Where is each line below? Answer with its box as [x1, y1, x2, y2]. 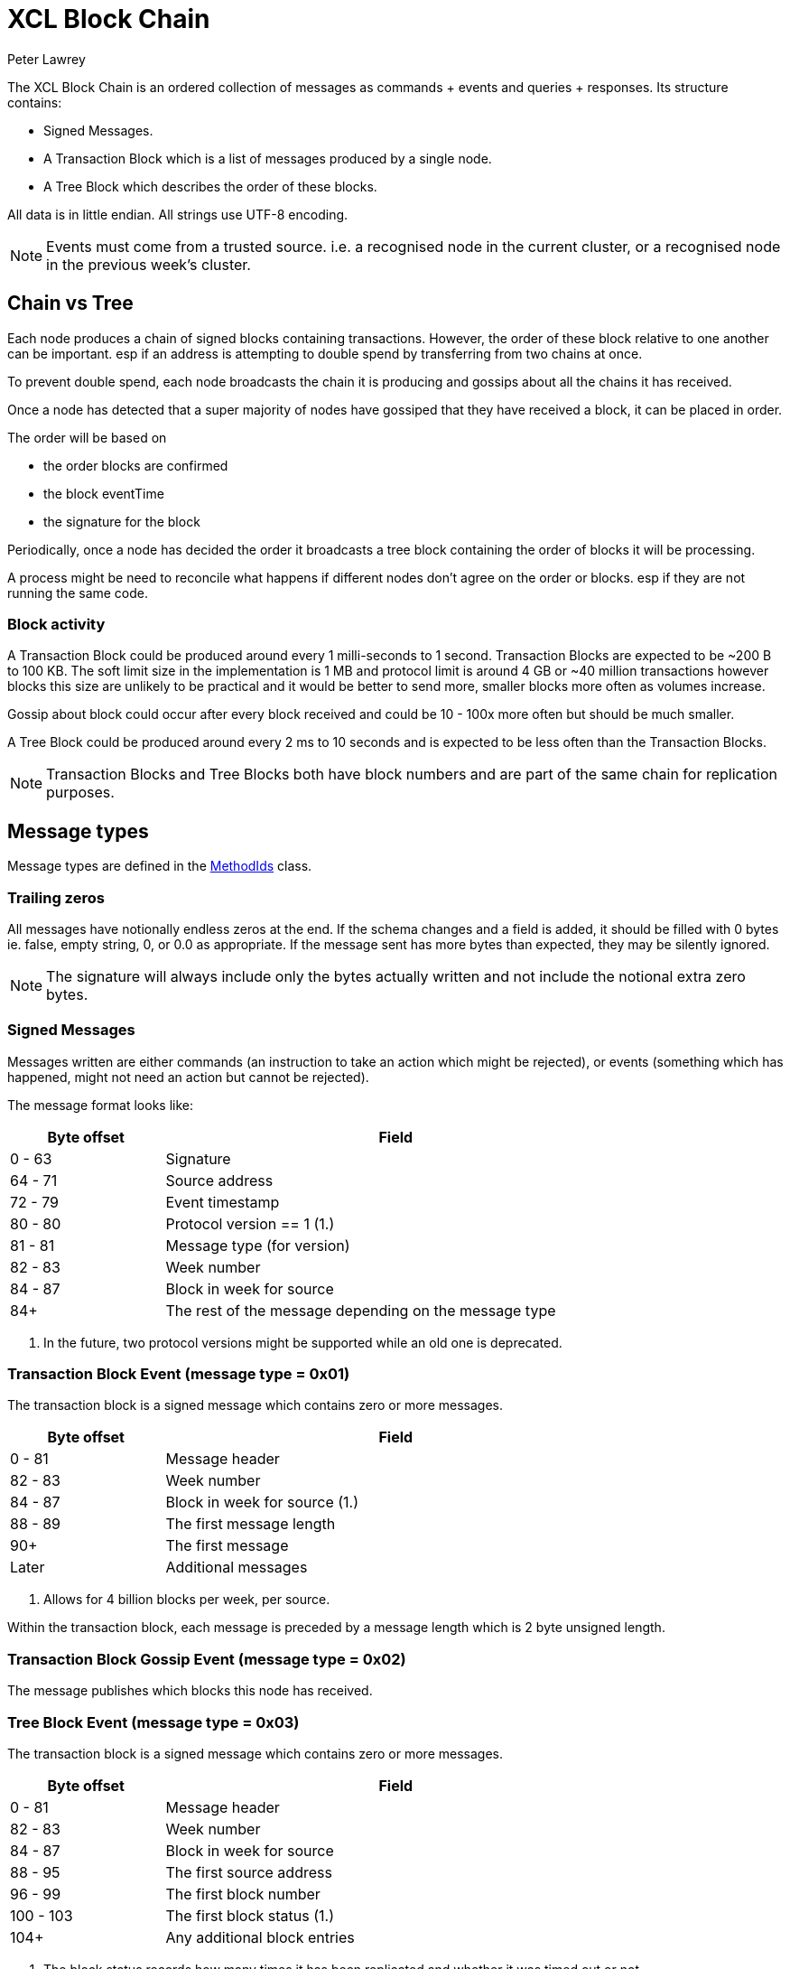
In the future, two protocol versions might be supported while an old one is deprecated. [43, 1334, 562, 1350]
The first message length [165, 1515, 336, 1534]
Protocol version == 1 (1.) [165, 1214, 335, 1233]
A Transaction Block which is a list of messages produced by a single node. [43, 150, 492, 166]
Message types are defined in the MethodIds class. [7, 858, 312, 874]
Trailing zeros [7, 888, 105, 907]
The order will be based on [7, 429, 167, 445]
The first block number [165, 1884, 321, 1903]
